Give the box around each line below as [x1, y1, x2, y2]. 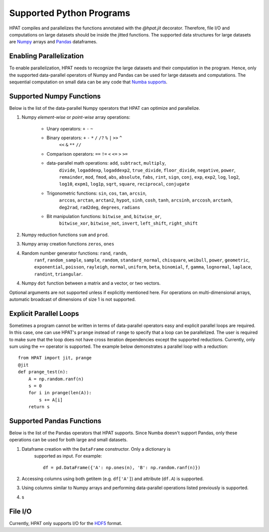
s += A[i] [39, 397, 63, 403]
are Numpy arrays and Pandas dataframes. [9, 39, 98, 45]
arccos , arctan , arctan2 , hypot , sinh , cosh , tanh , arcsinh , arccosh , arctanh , [59, 197, 233, 203]
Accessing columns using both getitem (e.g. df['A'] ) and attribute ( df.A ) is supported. [21, 476, 204, 482]
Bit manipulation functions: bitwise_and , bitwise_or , [46, 214, 162, 219]
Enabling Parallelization [9, 52, 84, 60]
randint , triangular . [34, 271, 83, 277]
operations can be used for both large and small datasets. [9, 437, 128, 443]
